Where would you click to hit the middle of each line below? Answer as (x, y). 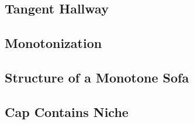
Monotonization (53, 43)
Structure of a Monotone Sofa (97, 77)
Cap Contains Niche (67, 111)
